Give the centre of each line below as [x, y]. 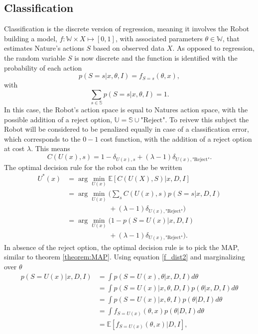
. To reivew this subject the [207, 119]
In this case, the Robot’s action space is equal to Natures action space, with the [126, 110]
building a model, [31, 38]
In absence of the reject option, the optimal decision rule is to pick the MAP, [122, 247]
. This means [51, 148]
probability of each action [43, 67]
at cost [14, 148]
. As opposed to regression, [213, 48]
